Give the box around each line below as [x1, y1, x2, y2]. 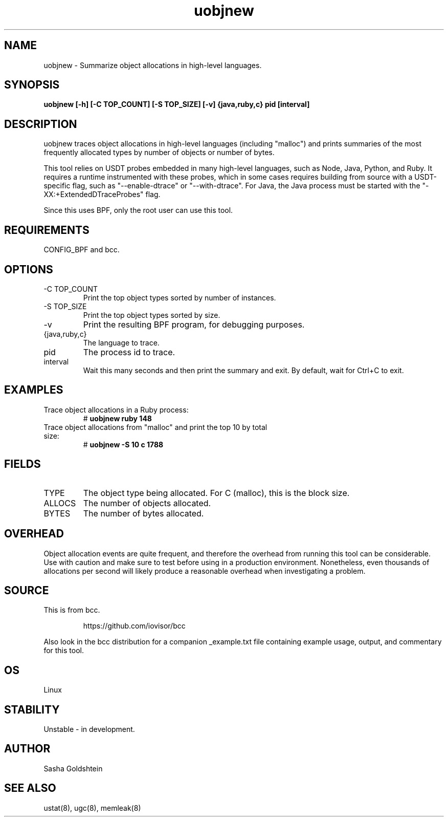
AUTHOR [4, 742, 51, 755]
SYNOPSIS [4, 78, 60, 92]
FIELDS [4, 458, 41, 471]
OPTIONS [4, 263, 53, 276]
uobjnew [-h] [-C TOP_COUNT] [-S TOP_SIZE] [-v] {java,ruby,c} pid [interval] [43, 100, 310, 109]
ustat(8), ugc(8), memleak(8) [43, 803, 141, 812]
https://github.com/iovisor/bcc [83, 621, 186, 631]
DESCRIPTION [4, 117, 77, 131]
